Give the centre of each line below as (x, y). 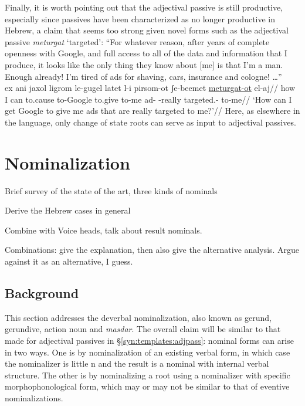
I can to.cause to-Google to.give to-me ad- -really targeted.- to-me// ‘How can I (148, 99)
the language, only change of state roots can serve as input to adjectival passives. (150, 122)
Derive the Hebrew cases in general (68, 210)
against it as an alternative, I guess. (69, 261)
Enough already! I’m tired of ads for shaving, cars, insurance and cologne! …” (143, 76)
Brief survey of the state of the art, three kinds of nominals (111, 190)
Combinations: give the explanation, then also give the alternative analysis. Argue (152, 250)
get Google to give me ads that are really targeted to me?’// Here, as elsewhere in (152, 111)
